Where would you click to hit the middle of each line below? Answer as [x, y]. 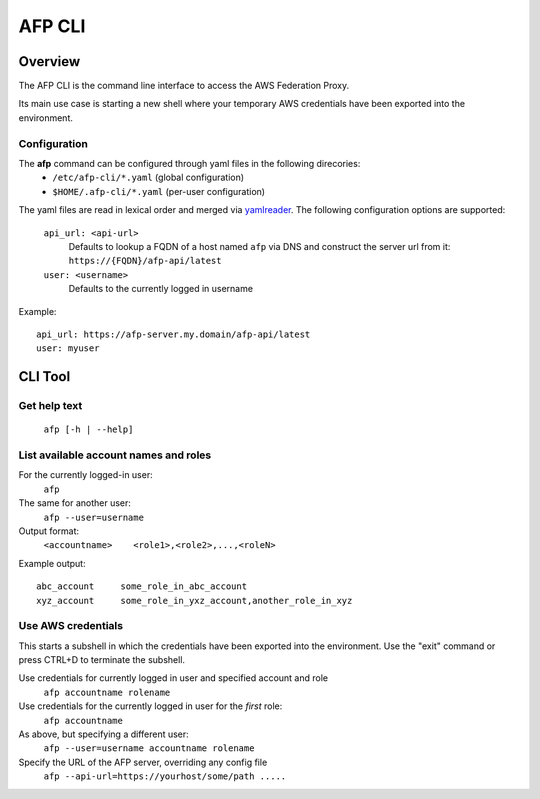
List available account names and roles [115, 455]
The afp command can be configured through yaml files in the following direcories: [189, 163]
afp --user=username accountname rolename [149, 748]
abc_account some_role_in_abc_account [142, 586]
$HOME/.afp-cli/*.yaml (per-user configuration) [158, 191]
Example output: [52, 563]
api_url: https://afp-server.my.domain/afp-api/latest [173, 334]
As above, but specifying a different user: [103, 734]
